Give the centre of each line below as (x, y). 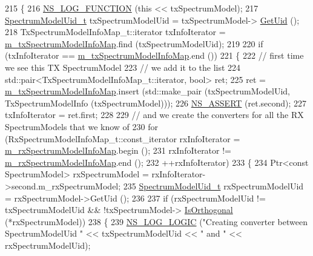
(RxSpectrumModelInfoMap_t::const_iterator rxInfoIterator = (123, 138)
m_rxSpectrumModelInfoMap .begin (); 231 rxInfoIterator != (118, 150)
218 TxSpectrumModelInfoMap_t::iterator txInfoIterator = (115, 32)
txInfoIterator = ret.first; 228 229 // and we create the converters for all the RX (154, 115)
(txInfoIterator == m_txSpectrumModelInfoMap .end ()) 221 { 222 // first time (154, 55)
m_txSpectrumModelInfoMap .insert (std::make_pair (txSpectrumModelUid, (147, 91)
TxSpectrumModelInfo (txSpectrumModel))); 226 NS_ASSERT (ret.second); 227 (156, 103)
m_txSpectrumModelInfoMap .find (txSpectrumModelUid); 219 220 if (134, 43)
